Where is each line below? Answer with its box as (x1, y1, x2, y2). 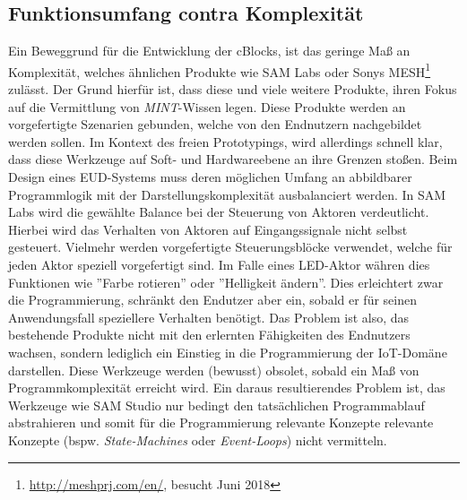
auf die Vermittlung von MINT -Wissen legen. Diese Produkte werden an (8, 97, 406, 116)
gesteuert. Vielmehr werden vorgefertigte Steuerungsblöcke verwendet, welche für (8, 237, 453, 256)
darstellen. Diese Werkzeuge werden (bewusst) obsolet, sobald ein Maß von (8, 360, 419, 379)
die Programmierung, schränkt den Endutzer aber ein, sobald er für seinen (8, 290, 417, 309)
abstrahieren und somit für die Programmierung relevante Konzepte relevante (8, 413, 434, 432)
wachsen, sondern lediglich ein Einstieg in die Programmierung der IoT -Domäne (8, 342, 447, 361)
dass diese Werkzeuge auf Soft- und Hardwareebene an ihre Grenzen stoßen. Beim (8, 150, 458, 168)
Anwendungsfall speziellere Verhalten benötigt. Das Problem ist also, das (8, 307, 410, 326)
